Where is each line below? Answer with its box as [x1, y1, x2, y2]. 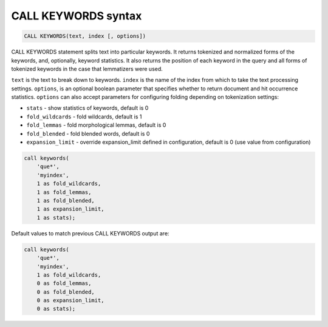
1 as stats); [36, 214, 76, 221]
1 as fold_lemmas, [36, 189, 92, 195]
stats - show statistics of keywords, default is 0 [26, 104, 149, 112]
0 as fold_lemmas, [36, 280, 92, 287]
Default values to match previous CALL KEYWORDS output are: [11, 229, 169, 237]
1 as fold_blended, [36, 197, 95, 204]
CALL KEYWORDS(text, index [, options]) [24, 33, 146, 39]
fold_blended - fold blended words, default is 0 [26, 130, 150, 137]
